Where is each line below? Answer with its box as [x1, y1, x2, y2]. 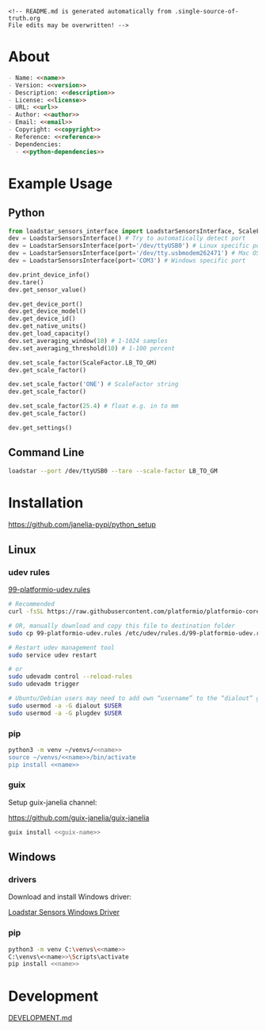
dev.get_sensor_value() [8, 286, 87, 294]
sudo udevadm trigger [8, 680, 80, 689]
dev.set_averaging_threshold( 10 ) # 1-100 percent [8, 344, 176, 353]
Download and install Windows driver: [8, 892, 132, 901]
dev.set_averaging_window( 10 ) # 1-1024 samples [8, 337, 169, 345]
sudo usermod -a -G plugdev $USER [8, 709, 123, 717]
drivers [8, 874, 37, 885]
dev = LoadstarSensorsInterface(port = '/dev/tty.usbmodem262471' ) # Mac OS [8, 249, 260, 257]
